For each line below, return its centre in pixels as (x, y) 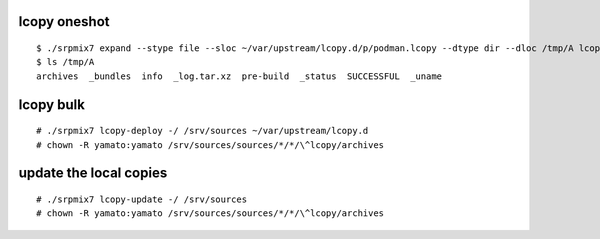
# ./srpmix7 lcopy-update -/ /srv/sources (142, 199)
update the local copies (93, 173)
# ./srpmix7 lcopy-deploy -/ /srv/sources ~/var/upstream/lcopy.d (202, 131)
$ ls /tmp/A (65, 62)
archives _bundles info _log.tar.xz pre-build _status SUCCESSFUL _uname (239, 76)
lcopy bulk (51, 104)
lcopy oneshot (64, 21)
